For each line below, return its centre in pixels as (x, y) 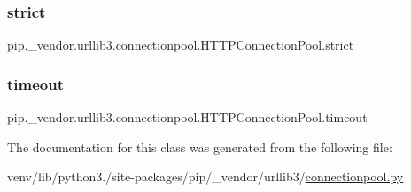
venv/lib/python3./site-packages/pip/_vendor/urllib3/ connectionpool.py (205, 177)
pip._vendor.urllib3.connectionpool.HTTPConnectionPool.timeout (187, 117)
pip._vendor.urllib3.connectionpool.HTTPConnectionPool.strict (181, 45)
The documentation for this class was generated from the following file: (200, 146)
